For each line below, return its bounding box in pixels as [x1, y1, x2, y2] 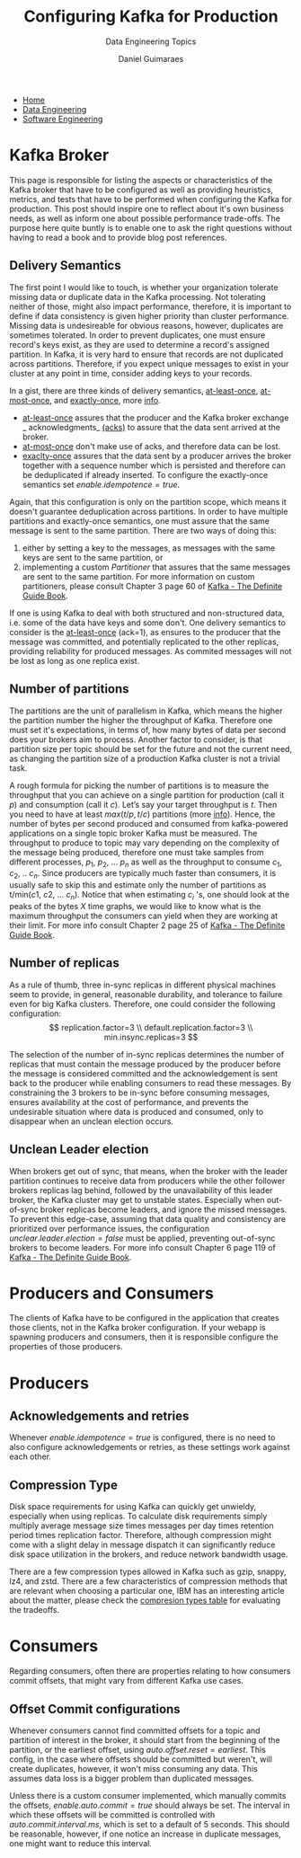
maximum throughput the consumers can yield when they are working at [9, 910, 279, 921]
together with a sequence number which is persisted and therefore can [22, 460, 286, 471]
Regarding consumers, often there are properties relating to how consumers [9, 1666, 291, 1677]
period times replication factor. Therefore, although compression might [9, 1530, 272, 1541]
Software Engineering [22, 113, 103, 124]
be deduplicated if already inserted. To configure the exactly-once [22, 469, 269, 480]
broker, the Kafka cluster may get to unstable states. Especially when [9, 1194, 265, 1205]
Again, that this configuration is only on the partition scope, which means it [9, 496, 287, 507]
